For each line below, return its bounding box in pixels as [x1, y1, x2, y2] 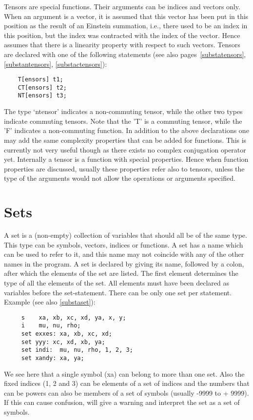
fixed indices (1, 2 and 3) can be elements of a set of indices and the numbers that [4, 378, 250, 388]
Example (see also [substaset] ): [4, 297, 96, 307]
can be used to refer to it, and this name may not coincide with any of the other [4, 249, 244, 259]
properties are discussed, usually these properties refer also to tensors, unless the [4, 163, 245, 173]
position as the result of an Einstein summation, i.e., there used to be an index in [4, 20, 248, 31]
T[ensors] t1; [18, 76, 63, 83]
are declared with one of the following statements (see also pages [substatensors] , [4, 49, 246, 59]
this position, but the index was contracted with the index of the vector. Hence [4, 30, 240, 40]
